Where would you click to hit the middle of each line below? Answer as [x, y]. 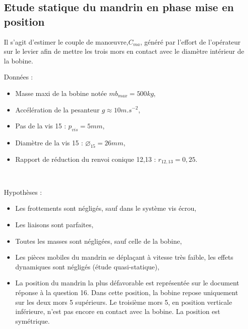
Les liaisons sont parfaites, [54, 224]
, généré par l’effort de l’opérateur [190, 41]
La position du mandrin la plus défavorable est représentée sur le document [127, 283]
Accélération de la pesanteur [57, 109]
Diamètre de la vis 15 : [49, 142]
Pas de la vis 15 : [41, 126]
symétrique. [32, 321]
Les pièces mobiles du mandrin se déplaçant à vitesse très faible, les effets [124, 257]
